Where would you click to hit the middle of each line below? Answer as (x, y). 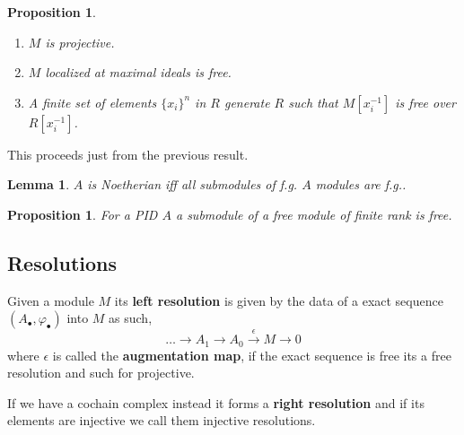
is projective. (80, 42)
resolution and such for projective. (101, 373)
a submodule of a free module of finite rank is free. (314, 214)
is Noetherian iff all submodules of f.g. (193, 184)
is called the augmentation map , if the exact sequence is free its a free (252, 355)
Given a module (51, 300)
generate (247, 102)
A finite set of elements (92, 102)
